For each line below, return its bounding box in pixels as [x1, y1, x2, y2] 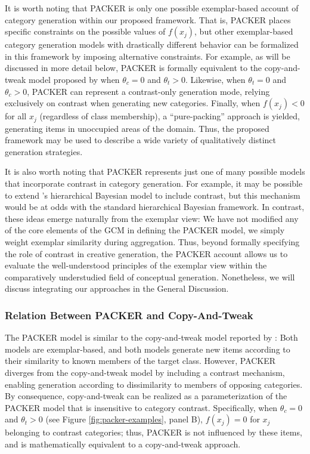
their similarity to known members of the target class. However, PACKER [5, 354, 276, 367]
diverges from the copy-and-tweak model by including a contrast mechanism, [5, 366, 285, 378]
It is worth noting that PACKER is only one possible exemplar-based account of [5, 2, 299, 14]
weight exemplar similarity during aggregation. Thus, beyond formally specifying [5, 235, 300, 248]
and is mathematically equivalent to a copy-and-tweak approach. [5, 437, 241, 450]
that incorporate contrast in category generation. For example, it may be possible [5, 177, 303, 189]
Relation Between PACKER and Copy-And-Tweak [5, 307, 253, 322]
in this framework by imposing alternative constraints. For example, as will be [5, 50, 290, 62]
